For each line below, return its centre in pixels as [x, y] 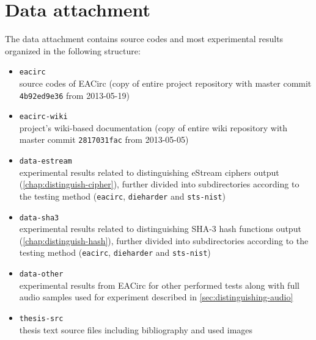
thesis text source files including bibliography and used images [136, 329]
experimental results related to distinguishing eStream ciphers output [149, 172]
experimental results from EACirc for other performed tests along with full [159, 285]
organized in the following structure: [73, 50]
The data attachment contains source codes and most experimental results [144, 39]
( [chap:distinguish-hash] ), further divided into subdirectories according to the [164, 240]
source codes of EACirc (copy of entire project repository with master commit [165, 83]
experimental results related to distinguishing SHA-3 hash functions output [160, 229]
